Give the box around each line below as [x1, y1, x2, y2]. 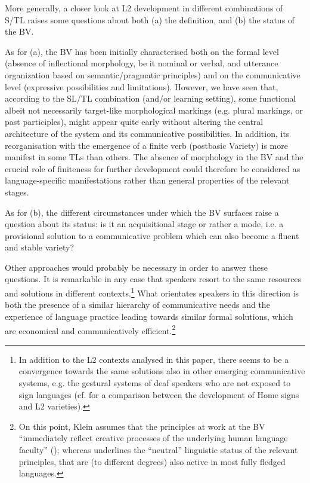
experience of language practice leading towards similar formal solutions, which [5, 310, 293, 322]
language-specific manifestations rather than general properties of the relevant [5, 174, 290, 187]
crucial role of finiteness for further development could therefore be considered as [5, 162, 300, 175]
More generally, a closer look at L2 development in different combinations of [5, 2, 283, 14]
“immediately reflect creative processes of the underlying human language [18, 432, 288, 444]
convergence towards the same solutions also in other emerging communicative [18, 365, 305, 377]
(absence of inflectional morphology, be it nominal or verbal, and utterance [5, 57, 278, 69]
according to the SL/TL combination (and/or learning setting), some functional [5, 92, 296, 105]
